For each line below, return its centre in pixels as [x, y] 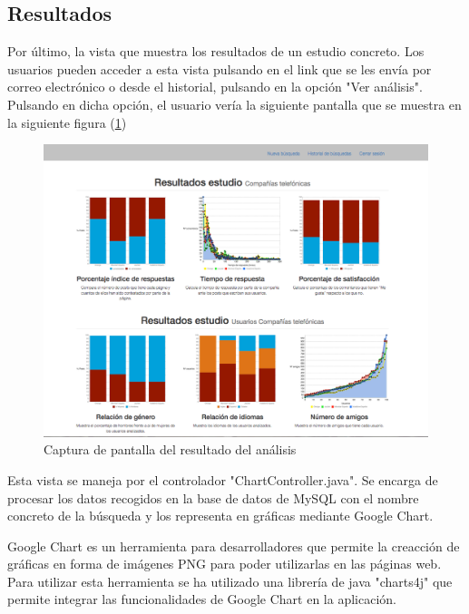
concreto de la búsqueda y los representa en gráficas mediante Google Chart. [220, 516]
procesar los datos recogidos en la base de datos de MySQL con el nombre [213, 497]
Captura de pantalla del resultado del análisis [170, 449]
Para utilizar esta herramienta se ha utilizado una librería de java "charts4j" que [230, 581]
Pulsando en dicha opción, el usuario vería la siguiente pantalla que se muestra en [234, 104]
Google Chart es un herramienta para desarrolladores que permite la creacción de [234, 546]
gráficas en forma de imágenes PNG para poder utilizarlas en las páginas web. [225, 564]
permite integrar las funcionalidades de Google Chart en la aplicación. [202, 599]
